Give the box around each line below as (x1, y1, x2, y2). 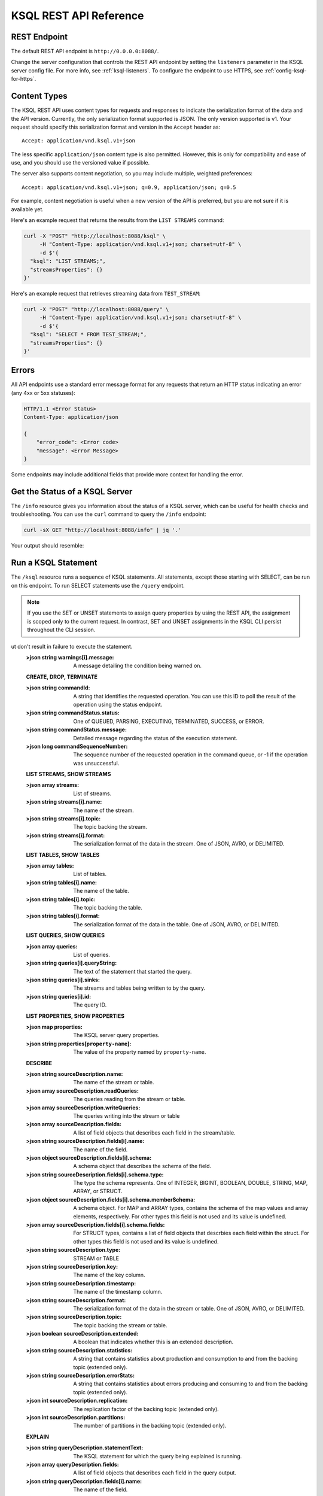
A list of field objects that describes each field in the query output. (73, 1469, 236, 1476)
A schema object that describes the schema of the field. (73, 1163, 212, 1170)
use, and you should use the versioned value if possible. (11, 159, 150, 166)
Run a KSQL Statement (11, 558, 98, 568)
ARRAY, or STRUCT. (73, 1188, 123, 1195)
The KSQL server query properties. (73, 1032, 160, 1039)
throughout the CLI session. (27, 626, 96, 634)
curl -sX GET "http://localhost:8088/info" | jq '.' (23, 527, 182, 534)
